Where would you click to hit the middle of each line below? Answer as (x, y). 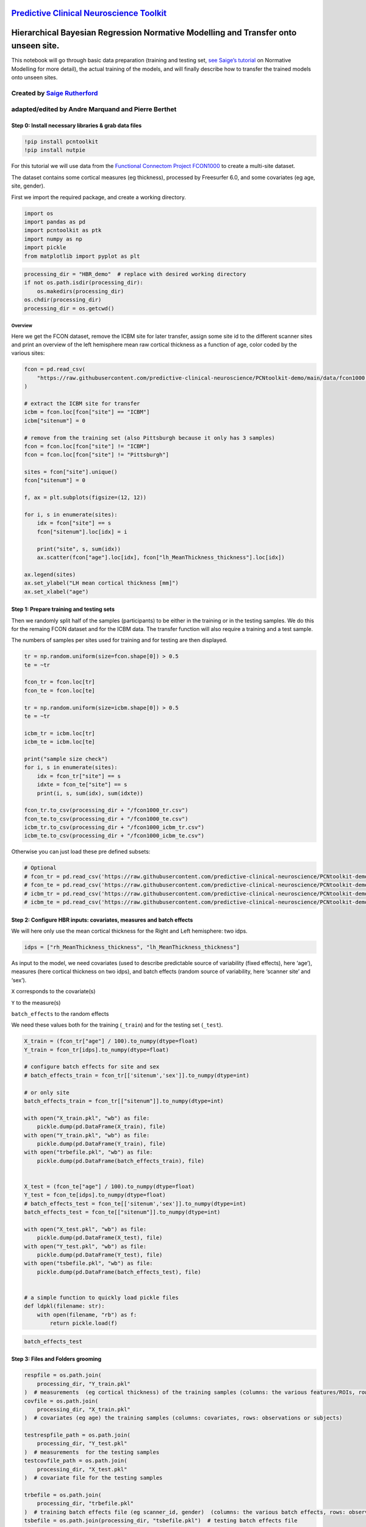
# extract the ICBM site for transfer (82, 403)
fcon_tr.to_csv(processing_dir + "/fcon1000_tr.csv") (106, 810)
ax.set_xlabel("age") (56, 592)
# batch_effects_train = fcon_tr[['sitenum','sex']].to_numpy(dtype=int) (137, 1075)
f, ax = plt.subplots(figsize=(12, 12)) (85, 497)
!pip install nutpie (55, 150)
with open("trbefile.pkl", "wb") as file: (88, 1152)
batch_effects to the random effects (60, 1013)
